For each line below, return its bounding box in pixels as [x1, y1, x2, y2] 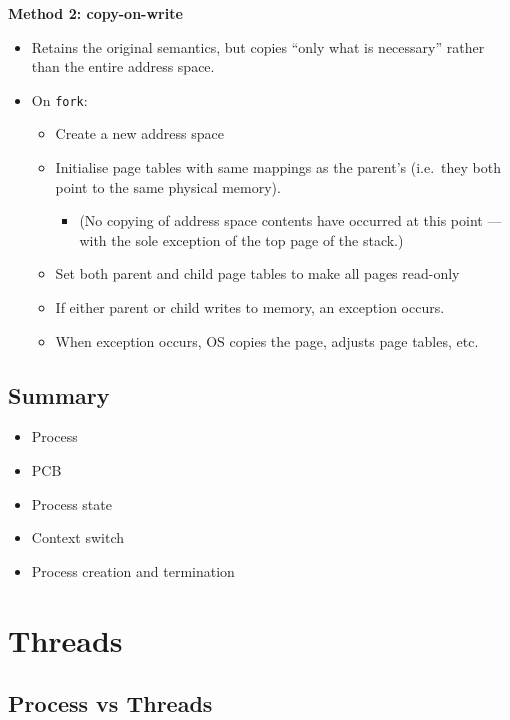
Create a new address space [55, 123, 224, 144]
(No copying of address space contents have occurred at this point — [79, 210, 502, 231]
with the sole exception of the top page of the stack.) [79, 229, 404, 250]
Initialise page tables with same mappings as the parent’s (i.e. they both [55, 157, 501, 178]
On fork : [31, 89, 88, 110]
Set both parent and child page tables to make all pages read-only [55, 263, 460, 284]
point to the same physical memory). [55, 176, 281, 197]
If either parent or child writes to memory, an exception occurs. [55, 297, 445, 317]
